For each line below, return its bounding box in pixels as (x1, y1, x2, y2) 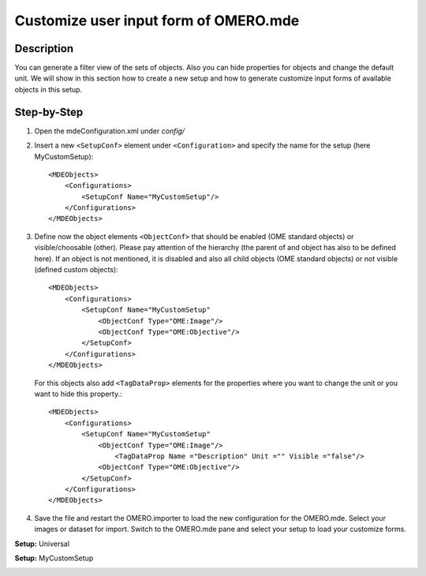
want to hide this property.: (34, 389, 122, 398)
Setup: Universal (14, 539, 70, 548)
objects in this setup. (14, 84, 83, 94)
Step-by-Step (14, 105, 84, 118)
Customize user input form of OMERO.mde (14, 12, 300, 29)
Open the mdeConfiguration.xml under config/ (34, 126, 185, 136)
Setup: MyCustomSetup (14, 553, 94, 563)
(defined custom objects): (34, 265, 118, 275)
